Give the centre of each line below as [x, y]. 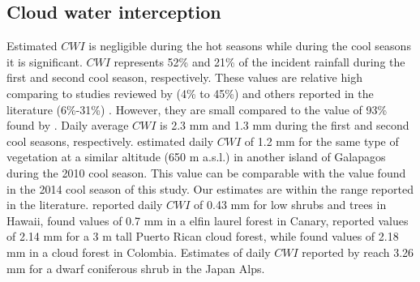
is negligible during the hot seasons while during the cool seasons [250, 46]
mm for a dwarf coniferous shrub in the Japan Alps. [136, 268]
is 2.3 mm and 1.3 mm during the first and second [285, 125]
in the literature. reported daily [85, 205]
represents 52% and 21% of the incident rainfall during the [259, 61]
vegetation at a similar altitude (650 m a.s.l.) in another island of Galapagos [196, 157]
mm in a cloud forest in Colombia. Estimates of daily [139, 252]
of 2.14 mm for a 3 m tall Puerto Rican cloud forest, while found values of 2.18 [203, 236]
